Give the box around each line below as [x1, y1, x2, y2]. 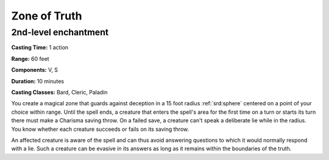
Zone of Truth [11, 9, 82, 23]
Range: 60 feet [11, 55, 49, 62]
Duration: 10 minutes [11, 77, 64, 85]
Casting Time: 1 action [11, 44, 69, 51]
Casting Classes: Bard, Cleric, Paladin [11, 88, 108, 96]
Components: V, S [11, 66, 58, 74]
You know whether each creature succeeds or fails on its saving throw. [11, 125, 189, 133]
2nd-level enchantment [11, 27, 109, 38]
